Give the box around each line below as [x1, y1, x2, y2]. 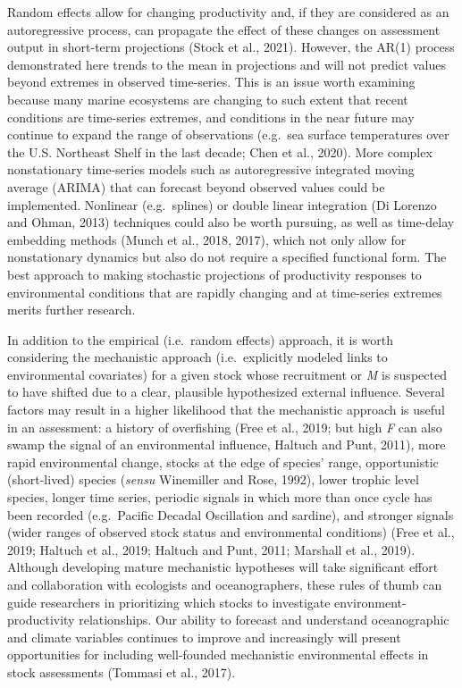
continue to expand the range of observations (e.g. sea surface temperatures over [7, 125, 449, 144]
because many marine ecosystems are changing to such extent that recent [7, 89, 408, 108]
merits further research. [7, 300, 136, 319]
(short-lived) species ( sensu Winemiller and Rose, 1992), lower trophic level [7, 470, 419, 489]
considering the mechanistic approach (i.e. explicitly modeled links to [7, 348, 388, 366]
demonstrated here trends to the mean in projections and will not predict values [7, 55, 446, 73]
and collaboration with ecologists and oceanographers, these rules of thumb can [7, 575, 442, 593]
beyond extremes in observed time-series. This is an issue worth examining [7, 72, 416, 91]
